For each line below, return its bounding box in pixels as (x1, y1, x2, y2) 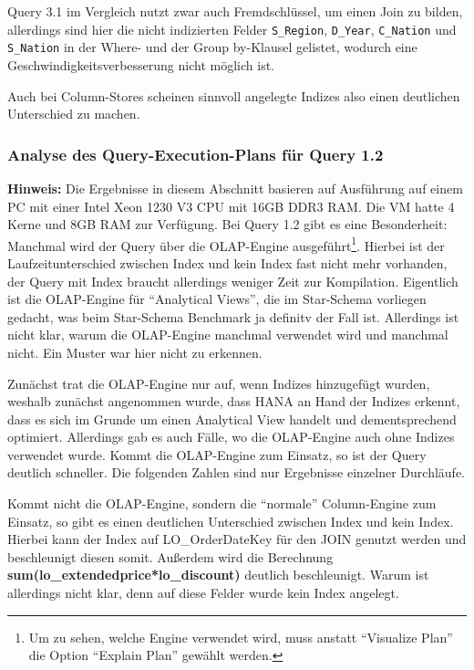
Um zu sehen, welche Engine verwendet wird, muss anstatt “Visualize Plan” (28, 627, 453, 646)
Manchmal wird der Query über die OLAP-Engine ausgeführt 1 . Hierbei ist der (7, 233, 445, 255)
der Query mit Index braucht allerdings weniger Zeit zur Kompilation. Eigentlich (7, 271, 459, 290)
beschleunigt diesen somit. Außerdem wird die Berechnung (7, 547, 334, 566)
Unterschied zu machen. (7, 104, 140, 123)
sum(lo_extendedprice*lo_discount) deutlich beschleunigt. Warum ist (7, 565, 429, 584)
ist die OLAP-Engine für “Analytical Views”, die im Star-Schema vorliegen (7, 289, 427, 309)
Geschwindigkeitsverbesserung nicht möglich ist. (7, 55, 274, 74)
